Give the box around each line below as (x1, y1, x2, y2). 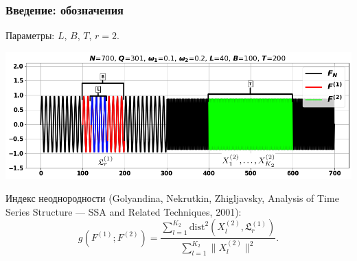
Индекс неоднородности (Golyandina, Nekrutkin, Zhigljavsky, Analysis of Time (5, 191, 339, 205)
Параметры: (5, 28, 55, 43)
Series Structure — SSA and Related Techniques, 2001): (5, 204, 242, 218)
